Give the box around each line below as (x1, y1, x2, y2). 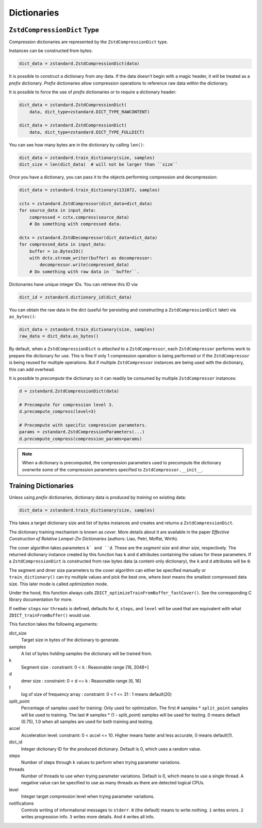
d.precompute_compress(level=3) (19, 409, 97, 414)
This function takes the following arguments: (9, 621, 98, 627)
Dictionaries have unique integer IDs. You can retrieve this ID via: (9, 281, 139, 287)
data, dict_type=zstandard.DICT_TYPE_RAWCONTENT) (29, 109, 150, 114)
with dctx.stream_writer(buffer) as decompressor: (29, 255, 152, 261)
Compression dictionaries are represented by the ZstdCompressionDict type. (9, 39, 168, 45)
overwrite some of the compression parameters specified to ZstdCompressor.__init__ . (22, 467, 203, 473)
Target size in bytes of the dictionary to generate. (21, 637, 120, 643)
